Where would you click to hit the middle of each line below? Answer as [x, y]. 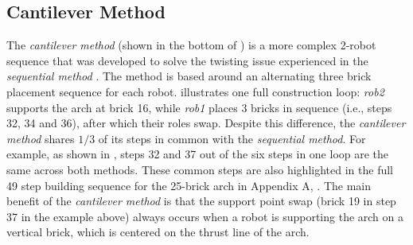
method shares [41, 138]
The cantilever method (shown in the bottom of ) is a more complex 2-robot [191, 45]
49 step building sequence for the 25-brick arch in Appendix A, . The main [189, 185]
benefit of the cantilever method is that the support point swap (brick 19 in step [201, 201]
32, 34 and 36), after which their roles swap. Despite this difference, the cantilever [206, 123]
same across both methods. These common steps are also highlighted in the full [200, 169]
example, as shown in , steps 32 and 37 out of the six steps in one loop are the [198, 154]
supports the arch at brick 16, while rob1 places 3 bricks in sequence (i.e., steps [199, 107]
